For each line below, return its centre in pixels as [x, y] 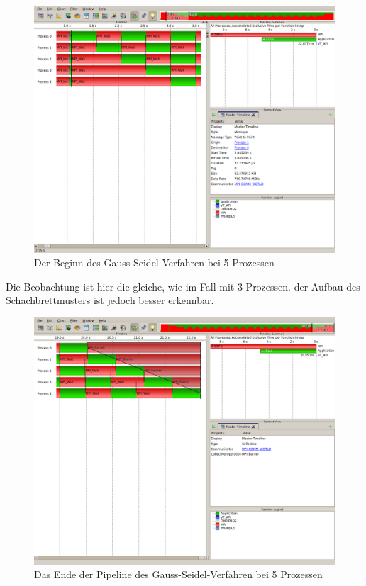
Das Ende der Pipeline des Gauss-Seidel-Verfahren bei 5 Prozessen [178, 574]
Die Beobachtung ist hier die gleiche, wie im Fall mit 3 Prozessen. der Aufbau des [183, 286]
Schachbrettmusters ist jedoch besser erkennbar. [110, 300]
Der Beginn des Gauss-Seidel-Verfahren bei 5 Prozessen [154, 263]
